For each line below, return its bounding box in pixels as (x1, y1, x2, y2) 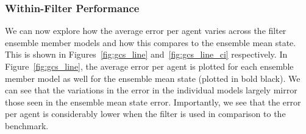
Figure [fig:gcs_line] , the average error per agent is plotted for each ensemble (5, 60, 294, 72)
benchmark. (5, 119, 49, 132)
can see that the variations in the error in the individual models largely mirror (5, 84, 297, 96)
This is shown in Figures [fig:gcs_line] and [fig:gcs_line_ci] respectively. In (5, 48, 288, 61)
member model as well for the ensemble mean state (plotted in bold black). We (5, 72, 301, 84)
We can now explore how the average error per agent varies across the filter (5, 24, 286, 37)
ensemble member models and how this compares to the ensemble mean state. (5, 36, 296, 49)
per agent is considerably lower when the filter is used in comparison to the (5, 107, 286, 120)
